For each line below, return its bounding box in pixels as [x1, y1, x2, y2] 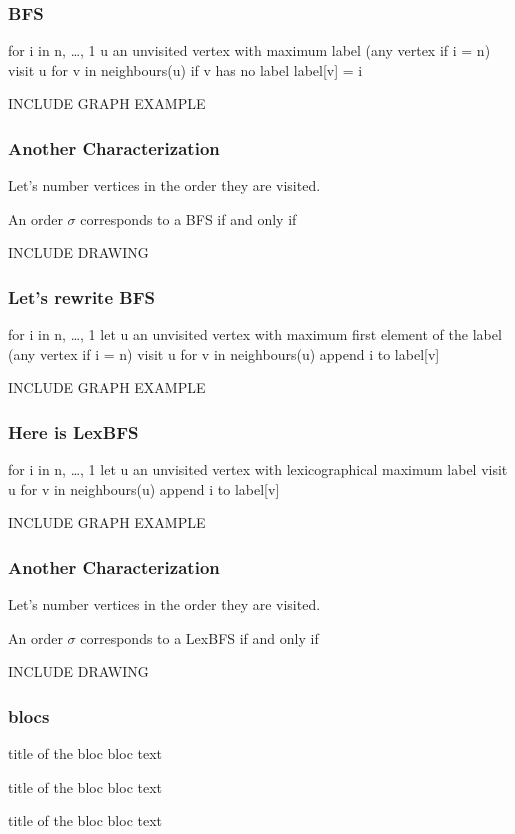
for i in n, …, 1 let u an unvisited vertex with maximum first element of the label [8, 324, 502, 345]
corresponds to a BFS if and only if [80, 208, 297, 229]
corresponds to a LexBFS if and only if [80, 627, 319, 648]
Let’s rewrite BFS [8, 284, 155, 309]
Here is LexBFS [8, 419, 139, 444]
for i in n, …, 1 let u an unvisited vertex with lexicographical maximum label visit [8, 459, 508, 480]
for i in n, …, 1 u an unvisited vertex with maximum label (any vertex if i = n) [8, 40, 491, 61]
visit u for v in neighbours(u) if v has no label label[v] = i [8, 59, 363, 80]
